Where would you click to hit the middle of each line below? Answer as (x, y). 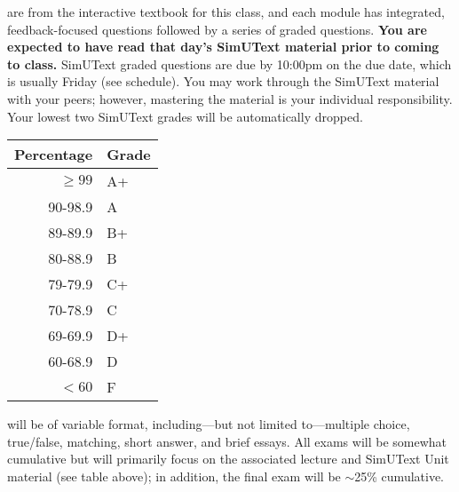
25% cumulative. (399, 476)
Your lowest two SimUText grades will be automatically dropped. (185, 116)
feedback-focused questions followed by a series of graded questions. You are (217, 29)
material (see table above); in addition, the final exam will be (174, 476)
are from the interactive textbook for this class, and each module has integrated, (226, 12)
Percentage (54, 155)
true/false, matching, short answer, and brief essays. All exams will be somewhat (227, 441)
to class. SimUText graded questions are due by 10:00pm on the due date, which (229, 63)
